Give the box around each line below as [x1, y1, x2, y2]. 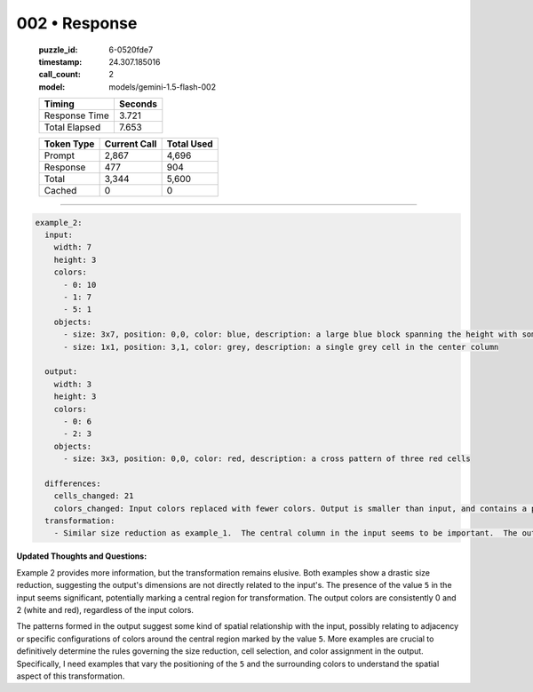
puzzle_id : [38, 44, 78, 55]
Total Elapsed [44, 121, 101, 133]
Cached [44, 185, 77, 197]
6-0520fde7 [108, 44, 154, 55]
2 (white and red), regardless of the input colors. [16, 605, 195, 616]
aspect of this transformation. [16, 671, 125, 681]
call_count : [38, 69, 82, 80]
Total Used [166, 138, 213, 150]
